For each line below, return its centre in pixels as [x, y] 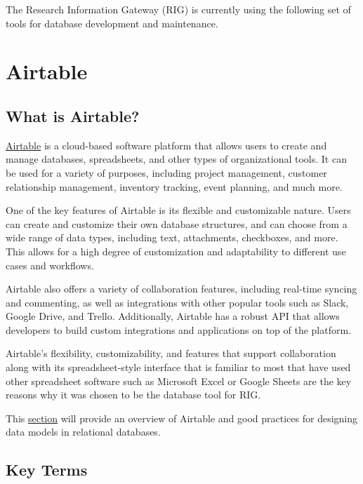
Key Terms [47, 470]
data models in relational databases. [83, 432]
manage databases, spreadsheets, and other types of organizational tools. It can [176, 159]
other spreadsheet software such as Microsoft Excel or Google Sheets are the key [179, 381]
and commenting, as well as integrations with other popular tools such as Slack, [177, 302]
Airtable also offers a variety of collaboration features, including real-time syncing [181, 289]
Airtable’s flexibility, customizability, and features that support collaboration [171, 353]
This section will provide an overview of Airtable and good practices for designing [182, 418]
